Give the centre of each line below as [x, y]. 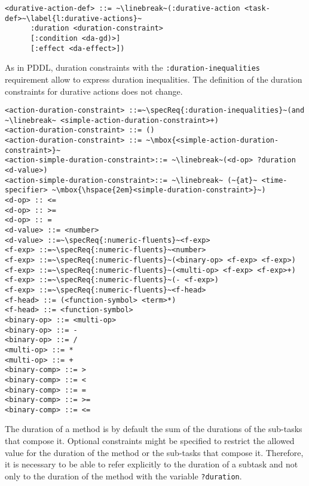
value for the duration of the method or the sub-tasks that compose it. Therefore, [154, 452]
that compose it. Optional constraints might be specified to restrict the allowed [150, 441]
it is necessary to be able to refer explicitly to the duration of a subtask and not [152, 464]
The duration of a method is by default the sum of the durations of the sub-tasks [154, 429]
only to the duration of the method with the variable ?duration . [123, 476]
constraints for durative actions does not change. [94, 91]
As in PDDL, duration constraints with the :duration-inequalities [132, 67]
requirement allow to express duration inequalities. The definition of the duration [154, 79]
